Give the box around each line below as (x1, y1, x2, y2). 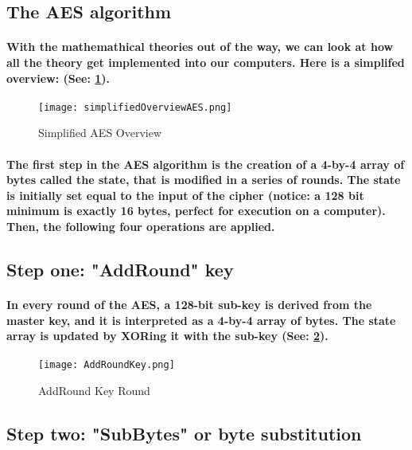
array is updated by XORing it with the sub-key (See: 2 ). (6, 327, 328, 344)
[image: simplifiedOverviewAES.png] (38, 101, 232, 113)
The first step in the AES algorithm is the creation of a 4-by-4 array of (6, 155, 405, 172)
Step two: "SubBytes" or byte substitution (6, 421, 362, 445)
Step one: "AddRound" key (6, 256, 234, 281)
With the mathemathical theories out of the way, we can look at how (6, 38, 394, 55)
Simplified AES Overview (38, 124, 162, 141)
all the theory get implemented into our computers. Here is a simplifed (6, 53, 405, 70)
